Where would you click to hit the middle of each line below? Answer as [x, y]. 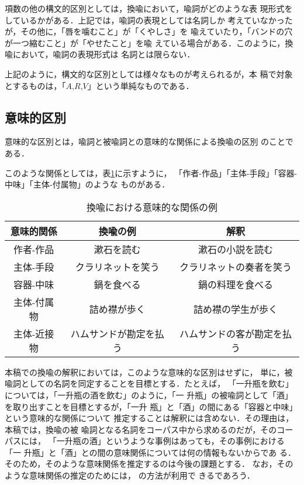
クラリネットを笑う [117, 267]
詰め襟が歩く [117, 309]
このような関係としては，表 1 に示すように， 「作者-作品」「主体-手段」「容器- [151, 173]
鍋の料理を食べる [236, 284]
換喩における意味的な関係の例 [152, 207]
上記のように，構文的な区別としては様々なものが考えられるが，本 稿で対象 [149, 74]
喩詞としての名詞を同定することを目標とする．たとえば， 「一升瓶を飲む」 [149, 383]
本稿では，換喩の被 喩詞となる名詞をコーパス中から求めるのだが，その [141, 429]
